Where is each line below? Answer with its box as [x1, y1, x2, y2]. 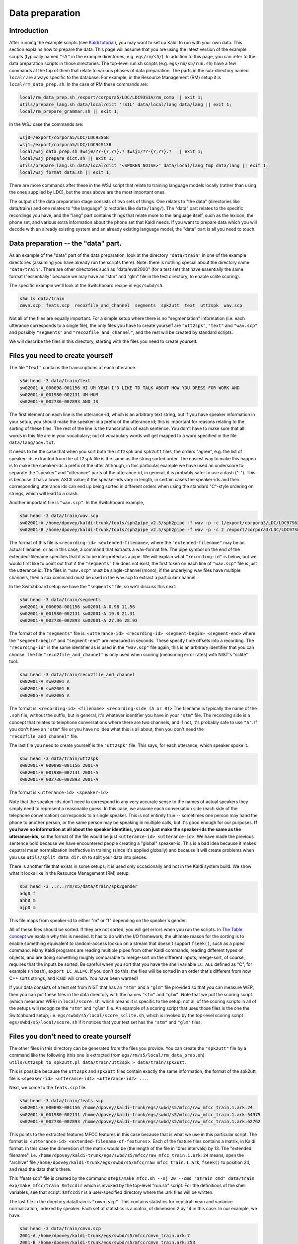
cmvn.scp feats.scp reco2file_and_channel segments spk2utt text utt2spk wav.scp [19, 303, 243, 309]
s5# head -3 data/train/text [19, 378, 91, 384]
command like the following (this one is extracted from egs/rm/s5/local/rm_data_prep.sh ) [9, 1052, 205, 1058]
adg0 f [19, 891, 36, 896]
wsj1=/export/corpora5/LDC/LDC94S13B [19, 142, 112, 147]
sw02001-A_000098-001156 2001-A [19, 763, 99, 768]
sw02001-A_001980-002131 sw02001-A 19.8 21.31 [19, 611, 135, 617]
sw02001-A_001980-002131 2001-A [19, 769, 99, 775]
